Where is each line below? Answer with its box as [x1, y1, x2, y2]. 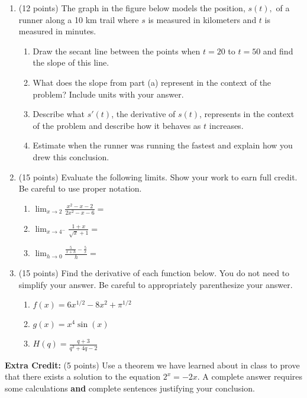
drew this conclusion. [33, 150, 109, 163]
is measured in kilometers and [148, 13, 257, 25]
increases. [209, 119, 244, 131]
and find [263, 44, 293, 57]
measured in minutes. [18, 25, 96, 37]
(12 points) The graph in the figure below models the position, [18, 2, 245, 14]
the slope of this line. [33, 56, 109, 69]
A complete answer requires [202, 370, 302, 383]
